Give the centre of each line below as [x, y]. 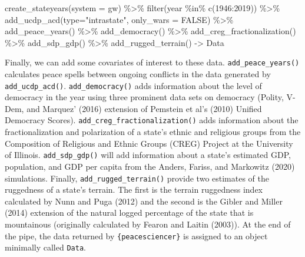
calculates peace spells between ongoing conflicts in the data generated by [138, 74]
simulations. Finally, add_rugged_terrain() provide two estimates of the [137, 178]
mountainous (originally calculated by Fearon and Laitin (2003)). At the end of [148, 224]
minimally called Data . [45, 247]
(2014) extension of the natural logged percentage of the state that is [129, 212]
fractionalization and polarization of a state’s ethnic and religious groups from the [153, 132]
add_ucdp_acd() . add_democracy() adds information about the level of [133, 85]
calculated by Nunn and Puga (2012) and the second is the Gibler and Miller [144, 201]
